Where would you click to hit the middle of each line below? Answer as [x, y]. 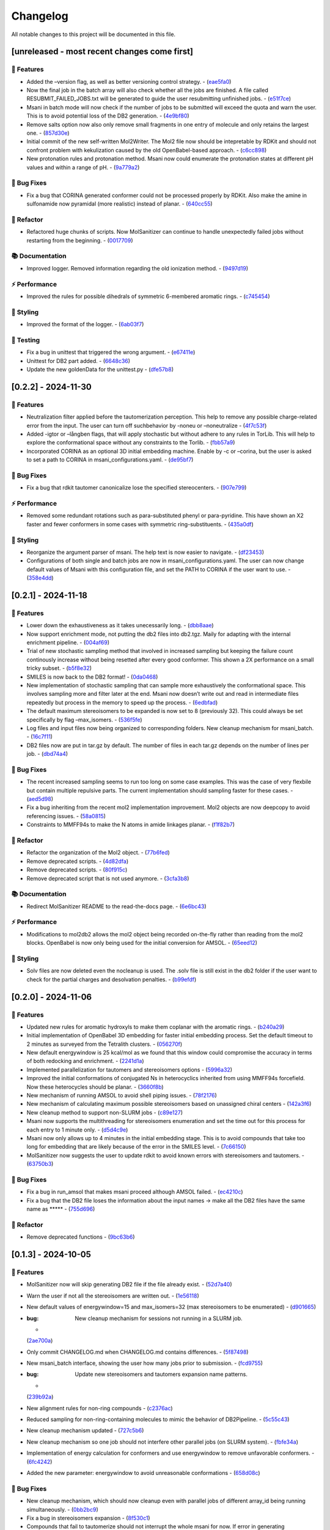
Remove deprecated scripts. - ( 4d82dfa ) [78, 861]
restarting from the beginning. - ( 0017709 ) [80, 240]
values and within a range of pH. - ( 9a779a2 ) [83, 167]
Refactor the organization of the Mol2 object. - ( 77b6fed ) [98, 853]
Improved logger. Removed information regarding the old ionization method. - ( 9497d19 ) [137, 268]
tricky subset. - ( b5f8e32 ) [59, 668]
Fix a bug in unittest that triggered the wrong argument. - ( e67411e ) [111, 353]
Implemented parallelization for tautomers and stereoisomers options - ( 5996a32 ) [129, 1069]
